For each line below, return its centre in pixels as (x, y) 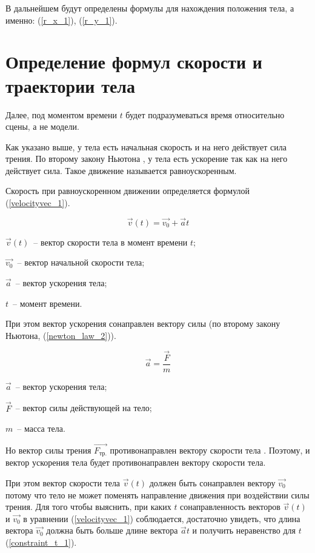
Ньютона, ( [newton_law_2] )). (61, 335)
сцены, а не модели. (42, 126)
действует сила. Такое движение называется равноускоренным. (121, 170)
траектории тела (71, 85)
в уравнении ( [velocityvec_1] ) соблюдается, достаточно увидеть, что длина (162, 518)
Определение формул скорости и (134, 62)
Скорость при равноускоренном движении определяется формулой (128, 191)
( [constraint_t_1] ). (41, 542)
